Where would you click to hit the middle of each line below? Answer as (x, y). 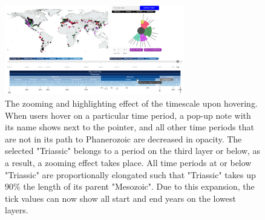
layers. (17, 210)
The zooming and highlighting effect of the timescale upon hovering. (131, 103)
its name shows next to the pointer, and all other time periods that (129, 127)
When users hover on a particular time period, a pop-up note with (128, 115)
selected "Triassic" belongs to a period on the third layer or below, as (133, 151)
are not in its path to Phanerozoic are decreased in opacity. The (123, 138)
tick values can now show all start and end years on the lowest (120, 198)
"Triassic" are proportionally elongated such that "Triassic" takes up (130, 174)
